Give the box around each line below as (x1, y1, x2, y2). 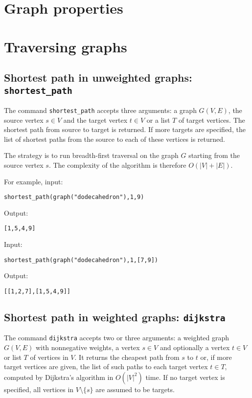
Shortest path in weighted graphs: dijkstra (4, 309, 226, 324)
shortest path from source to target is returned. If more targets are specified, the (4, 124, 246, 134)
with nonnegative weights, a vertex (35, 342, 140, 352)
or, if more (200, 352, 232, 362)
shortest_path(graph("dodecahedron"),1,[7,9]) (4, 256, 158, 264)
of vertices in (30, 352, 69, 362)
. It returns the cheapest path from (74, 352, 180, 362)
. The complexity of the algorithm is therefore (48, 159, 186, 170)
